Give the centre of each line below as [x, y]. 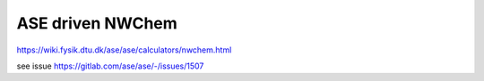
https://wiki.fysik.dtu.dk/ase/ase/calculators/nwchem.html [124, 50]
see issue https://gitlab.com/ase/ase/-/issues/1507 [110, 66]
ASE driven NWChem [97, 23]
